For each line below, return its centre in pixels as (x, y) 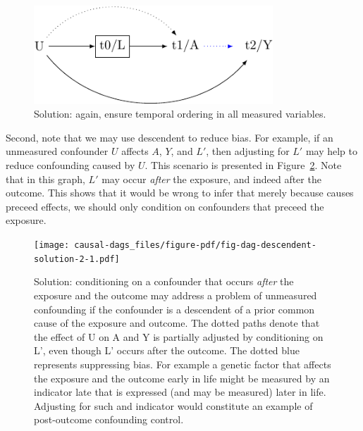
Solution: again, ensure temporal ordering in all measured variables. (180, 114)
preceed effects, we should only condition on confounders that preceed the (165, 206)
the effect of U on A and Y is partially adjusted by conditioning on (179, 336)
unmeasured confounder (57, 151)
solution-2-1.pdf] (77, 259)
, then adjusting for (248, 151)
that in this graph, (45, 179)
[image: (52, 245)
